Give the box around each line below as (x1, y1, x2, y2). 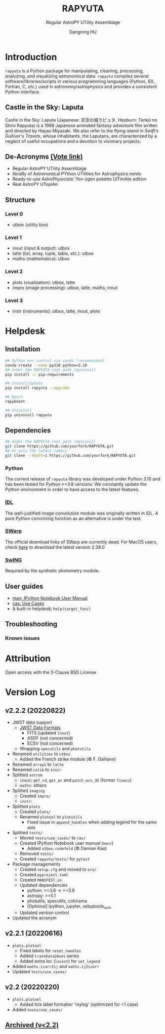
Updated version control (19, 910, 69, 915)
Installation (5, 345, 41, 353)
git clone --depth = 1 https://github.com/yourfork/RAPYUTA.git (5, 453, 136, 458)
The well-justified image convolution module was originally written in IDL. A (5, 510, 159, 516)
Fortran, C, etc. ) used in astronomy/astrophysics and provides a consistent (5, 84, 157, 89)
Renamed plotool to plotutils (19, 814, 82, 820)
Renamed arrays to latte (12, 762, 64, 768)
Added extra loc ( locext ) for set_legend (19, 958, 100, 964)
